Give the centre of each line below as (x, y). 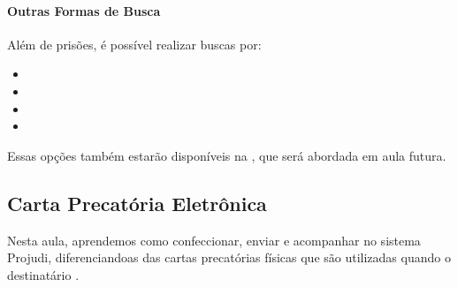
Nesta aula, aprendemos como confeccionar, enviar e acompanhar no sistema (214, 240)
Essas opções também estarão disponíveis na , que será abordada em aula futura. (227, 155)
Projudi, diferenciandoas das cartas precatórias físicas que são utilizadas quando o (229, 257)
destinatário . (43, 274)
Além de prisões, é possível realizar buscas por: (134, 44)
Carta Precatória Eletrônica (137, 203)
